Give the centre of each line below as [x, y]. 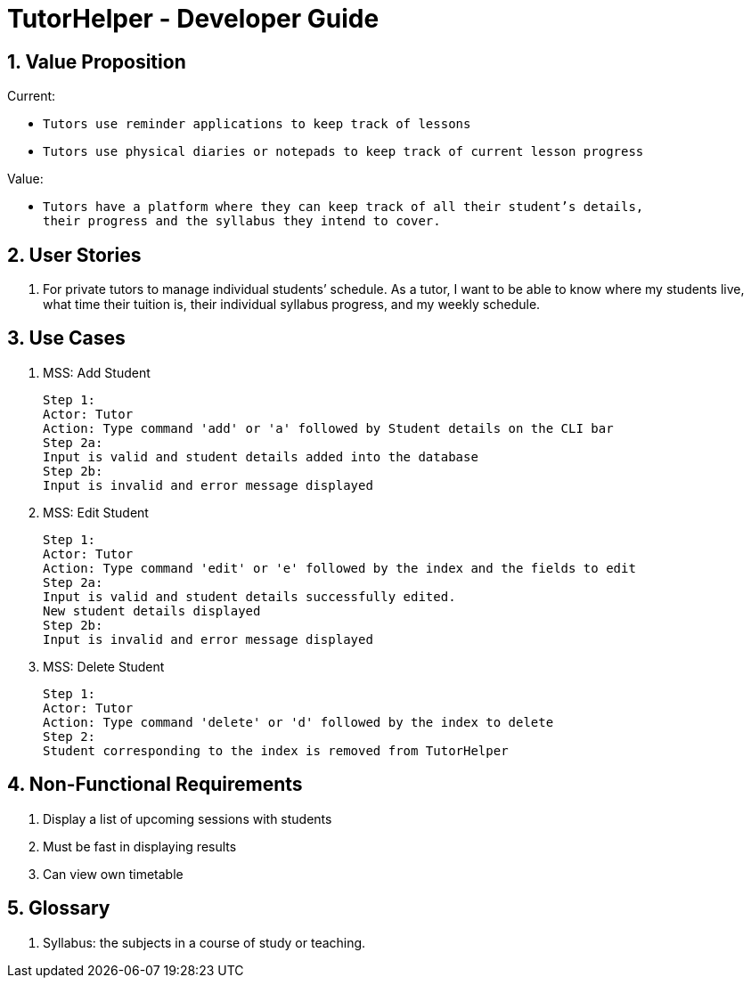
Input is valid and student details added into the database [261, 456]
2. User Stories [74, 255]
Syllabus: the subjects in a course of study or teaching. [204, 942]
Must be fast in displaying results [140, 846]
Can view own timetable [113, 874]
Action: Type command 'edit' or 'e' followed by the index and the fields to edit [339, 568]
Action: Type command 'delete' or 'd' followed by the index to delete [298, 722]
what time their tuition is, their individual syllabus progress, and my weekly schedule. [292, 305]
